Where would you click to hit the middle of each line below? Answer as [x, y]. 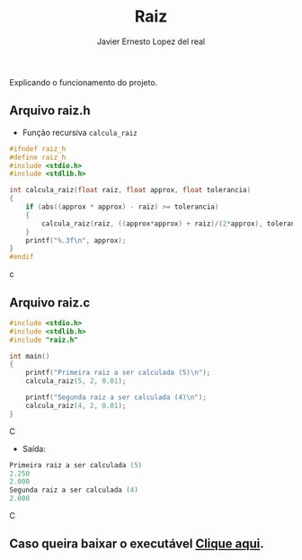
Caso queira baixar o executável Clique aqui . [137, 544]
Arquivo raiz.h [50, 111]
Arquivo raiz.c [50, 302]
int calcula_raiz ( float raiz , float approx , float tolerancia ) [130, 191]
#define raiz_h [38, 157]
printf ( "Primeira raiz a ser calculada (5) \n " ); [118, 373]
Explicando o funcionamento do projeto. [84, 82]
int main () [30, 356]
